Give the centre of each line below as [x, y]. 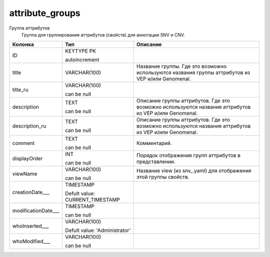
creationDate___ [31, 192]
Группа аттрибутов [29, 28]
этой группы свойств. [163, 177]
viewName [25, 174]
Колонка [23, 44]
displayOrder [27, 158]
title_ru [20, 90]
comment [23, 143]
